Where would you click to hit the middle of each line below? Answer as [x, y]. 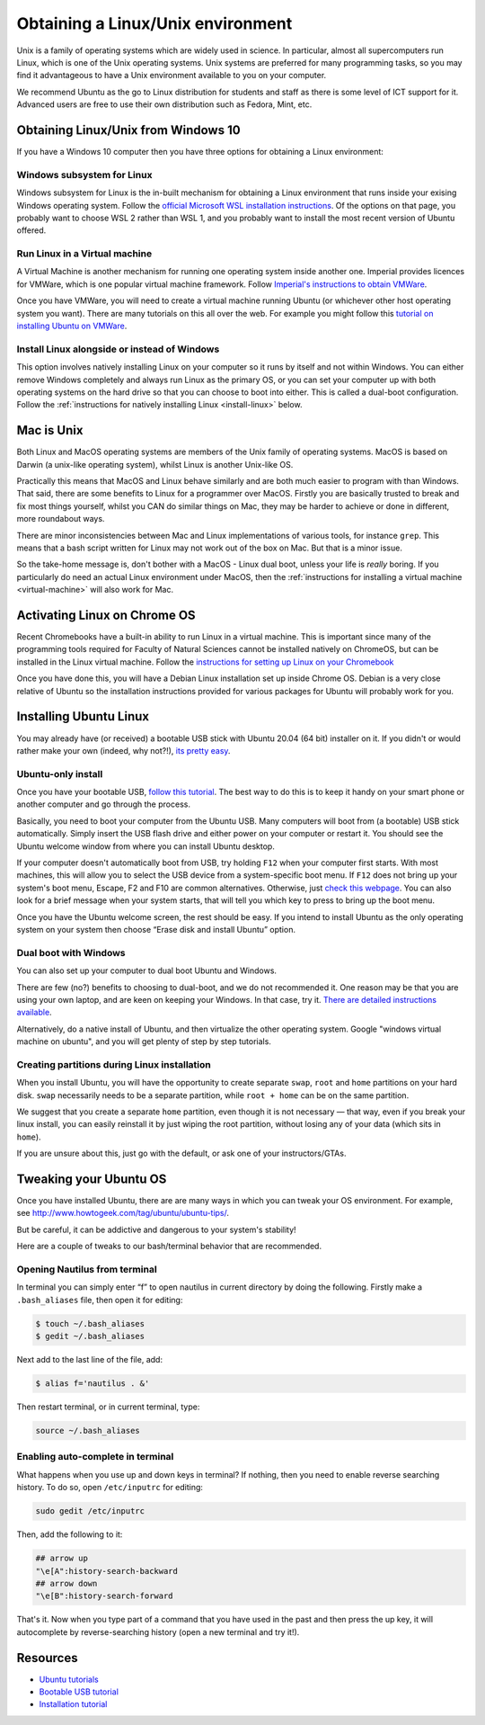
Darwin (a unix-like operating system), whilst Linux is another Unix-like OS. [155, 464]
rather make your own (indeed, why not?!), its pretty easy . [123, 750]
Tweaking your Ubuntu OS [92, 1179]
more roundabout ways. [61, 519]
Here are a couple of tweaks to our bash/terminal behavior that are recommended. [169, 1247]
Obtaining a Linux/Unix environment [154, 23]
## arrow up [62, 1559]
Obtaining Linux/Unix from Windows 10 [129, 130]
